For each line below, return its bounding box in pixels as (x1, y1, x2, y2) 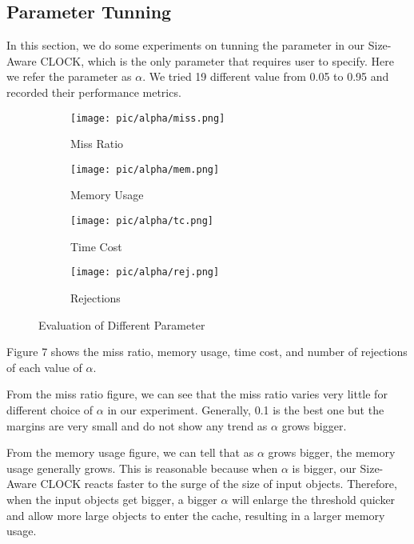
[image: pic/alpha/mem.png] (70, 163, 220, 175)
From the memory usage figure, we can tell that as (6, 444, 254, 461)
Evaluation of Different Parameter (38, 316, 205, 333)
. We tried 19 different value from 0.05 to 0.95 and (142, 68, 389, 85)
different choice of (6, 401, 94, 418)
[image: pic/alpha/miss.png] (70, 112, 225, 124)
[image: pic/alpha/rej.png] (70, 266, 220, 278)
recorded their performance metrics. (6, 83, 181, 100)
